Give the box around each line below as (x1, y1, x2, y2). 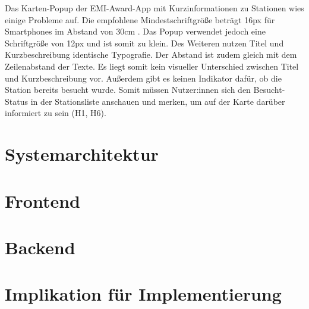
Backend (5, 235, 75, 259)
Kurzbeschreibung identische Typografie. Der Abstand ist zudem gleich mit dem (5, 48, 297, 61)
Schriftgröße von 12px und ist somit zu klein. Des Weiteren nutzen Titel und (5, 36, 284, 49)
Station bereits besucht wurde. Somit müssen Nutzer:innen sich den (5, 83, 251, 96)
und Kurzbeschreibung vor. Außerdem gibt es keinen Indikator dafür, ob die (5, 71, 282, 84)
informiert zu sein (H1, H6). (5, 107, 106, 119)
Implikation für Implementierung (5, 282, 282, 306)
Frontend (5, 188, 81, 213)
